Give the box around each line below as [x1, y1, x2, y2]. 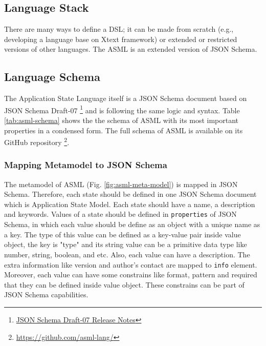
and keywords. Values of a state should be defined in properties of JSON [4, 209, 237, 219]
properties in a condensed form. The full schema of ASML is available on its [4, 125, 243, 135]
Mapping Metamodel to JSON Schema [4, 158, 167, 171]
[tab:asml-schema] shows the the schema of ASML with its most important [4, 115, 239, 126]
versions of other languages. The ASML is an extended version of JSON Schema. [4, 44, 257, 54]
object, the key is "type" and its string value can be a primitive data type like [4, 239, 247, 250]
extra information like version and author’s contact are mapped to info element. [4, 259, 257, 270]
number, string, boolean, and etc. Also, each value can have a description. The [4, 249, 250, 259]
